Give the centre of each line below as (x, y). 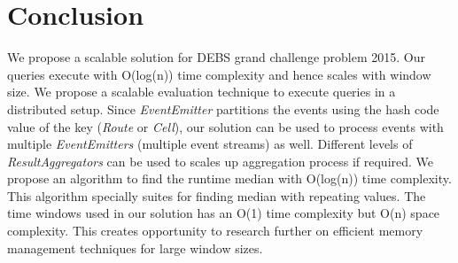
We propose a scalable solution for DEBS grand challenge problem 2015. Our (216, 57)
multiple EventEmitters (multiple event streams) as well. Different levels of (210, 144)
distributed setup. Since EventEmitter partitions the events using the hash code (223, 108)
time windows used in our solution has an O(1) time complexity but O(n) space (224, 213)
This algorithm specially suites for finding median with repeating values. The (217, 195)
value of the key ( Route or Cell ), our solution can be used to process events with (225, 126)
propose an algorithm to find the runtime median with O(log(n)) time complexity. (229, 178)
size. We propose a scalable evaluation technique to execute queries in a (202, 92)
